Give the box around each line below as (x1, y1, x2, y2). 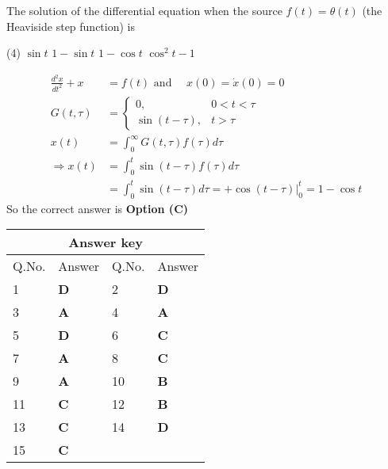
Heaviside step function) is (6, 17, 136, 34)
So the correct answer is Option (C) (6, 200, 189, 216)
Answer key (68, 233, 143, 252)
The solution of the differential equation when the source (6, 2, 282, 18)
